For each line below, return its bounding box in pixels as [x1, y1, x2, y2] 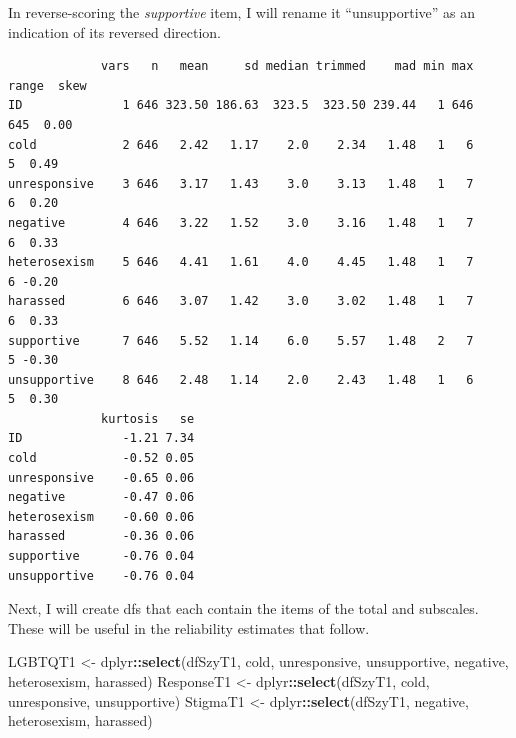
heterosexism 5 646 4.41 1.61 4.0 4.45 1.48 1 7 [8, 255, 474, 270]
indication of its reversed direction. [8, 21, 222, 42]
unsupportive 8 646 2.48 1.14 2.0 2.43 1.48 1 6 [8, 372, 474, 387]
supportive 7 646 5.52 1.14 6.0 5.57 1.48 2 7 [8, 333, 474, 348]
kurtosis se [101, 411, 195, 426]
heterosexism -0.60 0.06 [8, 509, 195, 524]
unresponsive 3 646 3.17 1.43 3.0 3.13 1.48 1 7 [8, 176, 474, 191]
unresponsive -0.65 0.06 [8, 470, 195, 485]
